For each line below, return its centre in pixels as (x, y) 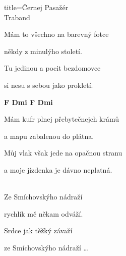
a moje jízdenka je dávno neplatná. (58, 169)
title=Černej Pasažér (36, 7)
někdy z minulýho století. (43, 51)
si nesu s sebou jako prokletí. (49, 85)
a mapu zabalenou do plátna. (49, 136)
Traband (17, 17)
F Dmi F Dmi (28, 102)
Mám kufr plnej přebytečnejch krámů (62, 119)
